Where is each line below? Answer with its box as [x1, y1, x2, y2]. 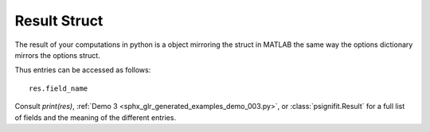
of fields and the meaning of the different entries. [14, 112, 177, 122]
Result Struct [14, 12, 104, 29]
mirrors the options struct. [14, 50, 101, 60]
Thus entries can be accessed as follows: [14, 65, 151, 75]
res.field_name [29, 83, 88, 93]
